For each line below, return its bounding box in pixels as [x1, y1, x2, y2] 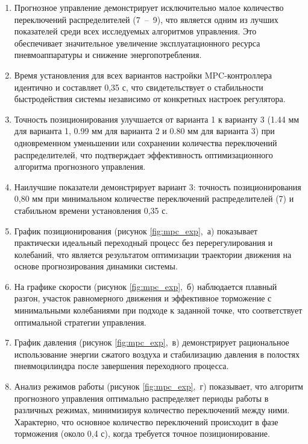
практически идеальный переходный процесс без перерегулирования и [14, 236, 273, 249]
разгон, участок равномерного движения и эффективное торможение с [14, 292, 272, 304]
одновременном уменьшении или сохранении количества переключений [14, 136, 277, 149]
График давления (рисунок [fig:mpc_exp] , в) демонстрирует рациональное [14, 336, 289, 349]
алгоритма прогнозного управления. [14, 160, 146, 173]
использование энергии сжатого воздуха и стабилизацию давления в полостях [14, 347, 300, 360]
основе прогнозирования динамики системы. [14, 260, 178, 272]
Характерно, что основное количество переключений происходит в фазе [14, 415, 278, 428]
